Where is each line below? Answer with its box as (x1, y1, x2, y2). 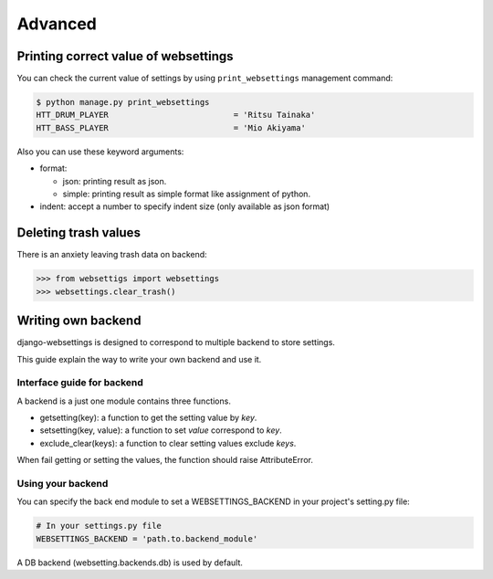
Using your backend (16, 478, 109, 490)
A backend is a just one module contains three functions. (16, 395, 232, 406)
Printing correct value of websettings (16, 48, 234, 64)
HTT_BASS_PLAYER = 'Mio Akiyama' (36, 122, 306, 132)
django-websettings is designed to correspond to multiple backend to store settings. (16, 337, 335, 348)
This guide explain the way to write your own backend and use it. (16, 353, 262, 364)
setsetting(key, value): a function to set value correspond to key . (39, 425, 282, 436)
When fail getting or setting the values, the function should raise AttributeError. (16, 455, 314, 466)
